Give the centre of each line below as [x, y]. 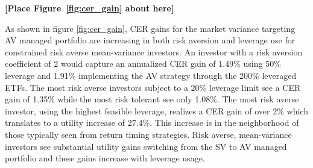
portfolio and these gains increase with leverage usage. [105, 158]
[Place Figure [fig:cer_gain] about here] [90, 8]
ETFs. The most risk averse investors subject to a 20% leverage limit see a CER [153, 87]
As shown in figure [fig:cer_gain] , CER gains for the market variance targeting [150, 28]
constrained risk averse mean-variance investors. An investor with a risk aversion [154, 51]
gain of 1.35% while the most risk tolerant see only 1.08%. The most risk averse [152, 99]
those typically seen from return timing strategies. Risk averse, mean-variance [148, 134]
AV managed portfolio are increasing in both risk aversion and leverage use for [150, 40]
